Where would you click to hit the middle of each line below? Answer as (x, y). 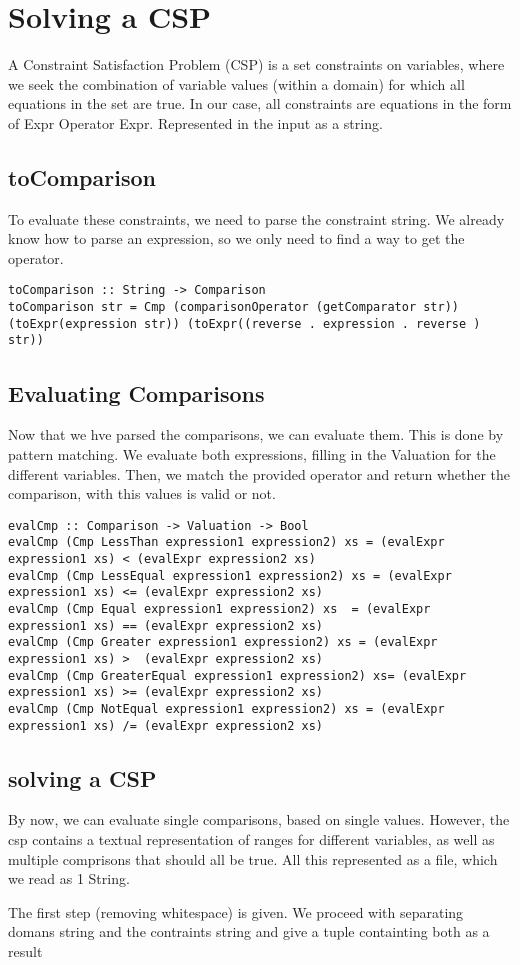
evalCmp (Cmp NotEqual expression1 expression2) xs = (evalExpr (226, 708)
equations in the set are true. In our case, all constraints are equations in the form (260, 103)
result (25, 950)
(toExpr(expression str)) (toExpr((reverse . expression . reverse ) (244, 323)
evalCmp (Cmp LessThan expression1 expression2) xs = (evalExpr (226, 542)
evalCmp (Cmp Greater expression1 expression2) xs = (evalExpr (223, 642)
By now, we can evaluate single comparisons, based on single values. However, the (259, 819)
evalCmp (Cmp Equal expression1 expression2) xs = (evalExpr (219, 608)
